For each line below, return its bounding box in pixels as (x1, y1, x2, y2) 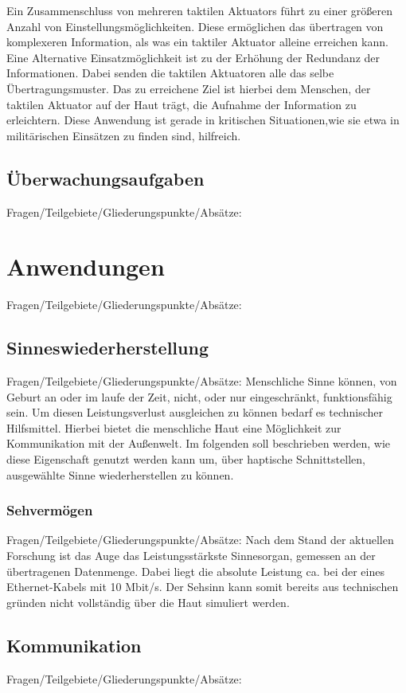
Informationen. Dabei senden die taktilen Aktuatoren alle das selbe (6, 65, 334, 81)
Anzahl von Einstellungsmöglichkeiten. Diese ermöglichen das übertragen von (6, 18, 384, 34)
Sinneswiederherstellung (6, 335, 209, 360)
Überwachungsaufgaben (6, 166, 205, 190)
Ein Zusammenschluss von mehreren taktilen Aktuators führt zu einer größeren (6, 2, 393, 18)
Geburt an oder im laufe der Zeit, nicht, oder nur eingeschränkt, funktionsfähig (6, 388, 392, 405)
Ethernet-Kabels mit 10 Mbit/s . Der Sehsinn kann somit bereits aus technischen (6, 578, 399, 595)
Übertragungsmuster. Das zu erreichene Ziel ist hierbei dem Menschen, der (6, 80, 371, 96)
